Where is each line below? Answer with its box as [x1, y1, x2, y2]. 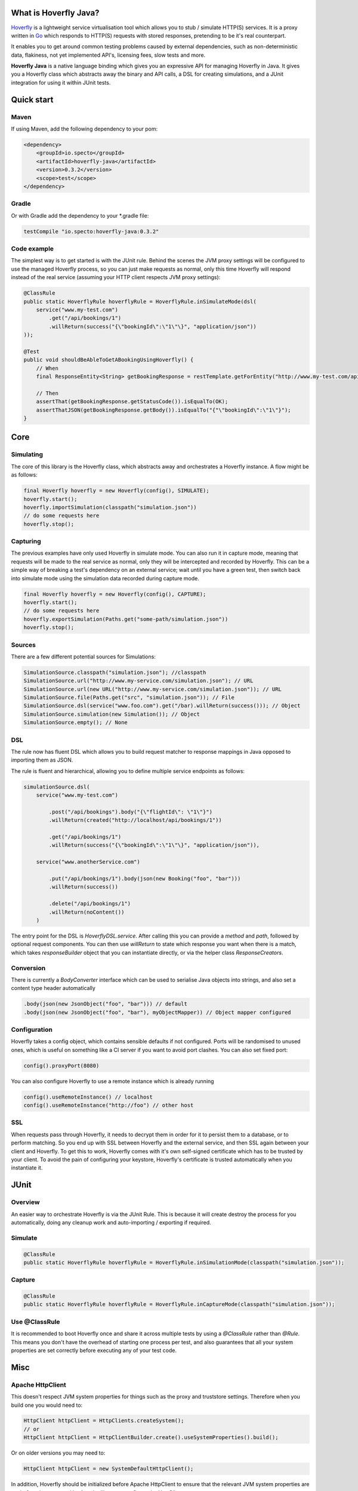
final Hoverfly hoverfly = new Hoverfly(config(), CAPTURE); [23, 590, 206, 598]
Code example [11, 245, 54, 253]
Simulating [11, 450, 44, 459]
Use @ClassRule [11, 1317, 60, 1326]
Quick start [11, 94, 54, 104]
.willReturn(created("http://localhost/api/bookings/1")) [48, 817, 222, 824]
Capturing [11, 537, 41, 546]
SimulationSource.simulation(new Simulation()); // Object [23, 710, 200, 717]
